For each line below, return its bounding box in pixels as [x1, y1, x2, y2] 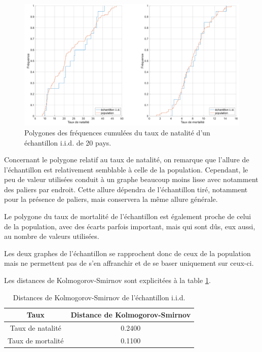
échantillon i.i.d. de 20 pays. [24, 137, 111, 148]
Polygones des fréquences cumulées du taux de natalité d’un [24, 127, 210, 137]
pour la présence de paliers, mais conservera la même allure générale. [4, 194, 218, 204]
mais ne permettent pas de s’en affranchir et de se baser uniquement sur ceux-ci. [4, 258, 254, 268]
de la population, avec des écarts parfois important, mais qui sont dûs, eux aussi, [4, 221, 255, 231]
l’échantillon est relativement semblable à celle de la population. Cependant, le [4, 164, 248, 174]
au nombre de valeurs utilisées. [4, 231, 99, 241]
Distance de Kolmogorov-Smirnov [70, 309, 191, 320]
